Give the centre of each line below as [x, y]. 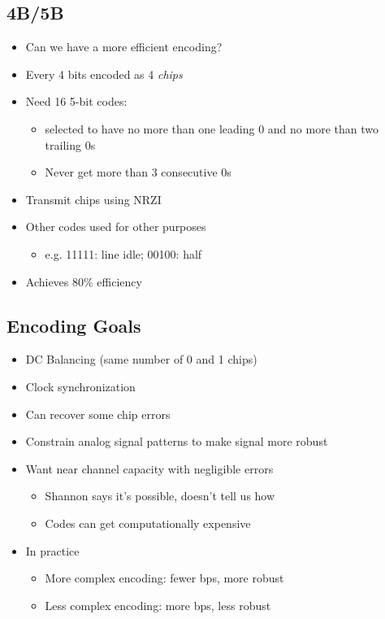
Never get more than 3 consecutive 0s [138, 172]
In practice [52, 550]
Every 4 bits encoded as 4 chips [104, 74]
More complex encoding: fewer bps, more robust [164, 578]
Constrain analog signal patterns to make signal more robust [177, 441]
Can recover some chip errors [98, 414]
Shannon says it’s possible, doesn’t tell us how [160, 496]
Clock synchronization [80, 386]
